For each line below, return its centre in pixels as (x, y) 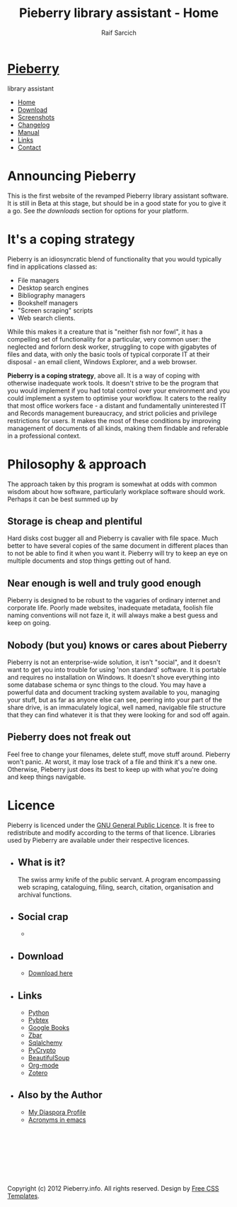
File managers (38, 280)
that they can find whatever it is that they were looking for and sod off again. (118, 714)
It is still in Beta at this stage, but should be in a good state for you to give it (117, 203)
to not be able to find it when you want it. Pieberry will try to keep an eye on (117, 554)
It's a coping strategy (71, 239)
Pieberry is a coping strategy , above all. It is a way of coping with (104, 375)
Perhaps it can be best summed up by (63, 499)
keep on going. (29, 623)
